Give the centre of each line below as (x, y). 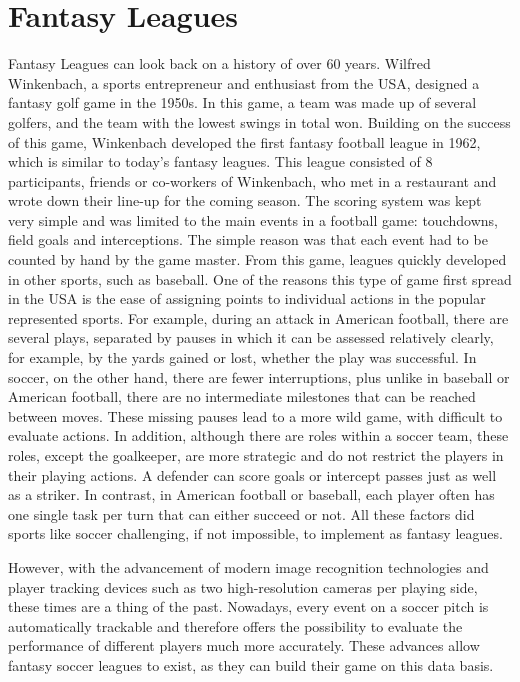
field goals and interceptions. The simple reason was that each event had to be (248, 239)
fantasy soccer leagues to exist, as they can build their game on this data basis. (251, 664)
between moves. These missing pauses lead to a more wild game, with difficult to (255, 415)
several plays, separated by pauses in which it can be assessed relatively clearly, (251, 337)
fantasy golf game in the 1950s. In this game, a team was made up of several (242, 102)
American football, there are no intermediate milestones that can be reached (242, 396)
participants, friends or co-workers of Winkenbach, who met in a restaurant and (252, 180)
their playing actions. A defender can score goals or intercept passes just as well (252, 474)
